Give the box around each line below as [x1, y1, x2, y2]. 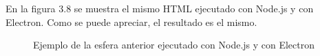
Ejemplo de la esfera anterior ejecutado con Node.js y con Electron [33, 38, 315, 52]
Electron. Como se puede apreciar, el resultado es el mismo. [6, 14, 257, 29]
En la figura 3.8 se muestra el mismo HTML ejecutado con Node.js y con [6, 1, 314, 15]
